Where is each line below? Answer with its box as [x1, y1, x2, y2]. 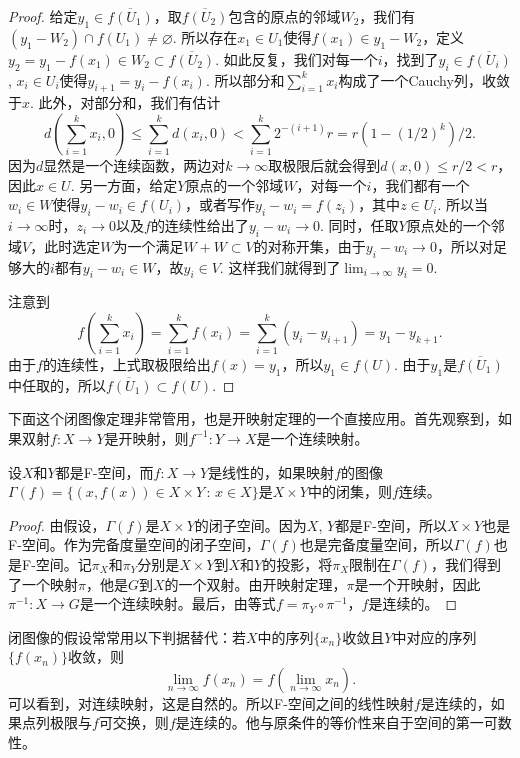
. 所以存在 [172, 26, 238, 47]
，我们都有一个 [371, 174, 470, 195]
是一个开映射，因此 [354, 573, 481, 594]
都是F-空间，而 [55, 461, 154, 482]
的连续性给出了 [150, 214, 249, 235]
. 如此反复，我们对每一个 [215, 48, 378, 69]
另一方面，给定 [79, 174, 178, 195]
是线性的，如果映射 [208, 461, 335, 482]
